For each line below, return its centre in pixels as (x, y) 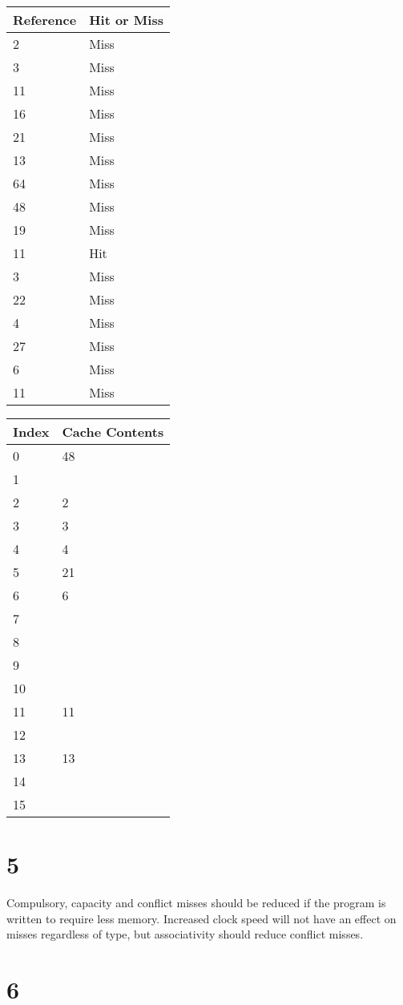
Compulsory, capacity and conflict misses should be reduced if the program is (196, 903)
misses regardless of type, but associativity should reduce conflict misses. (185, 934)
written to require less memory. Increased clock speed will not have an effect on (201, 918)
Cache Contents (113, 432)
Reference (45, 20)
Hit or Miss (126, 20)
